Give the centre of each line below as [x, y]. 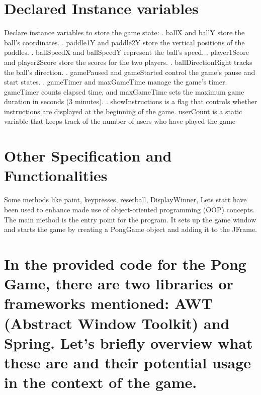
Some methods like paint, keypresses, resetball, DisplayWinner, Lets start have [125, 200]
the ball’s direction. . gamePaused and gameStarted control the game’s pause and [130, 72]
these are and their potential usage [128, 362]
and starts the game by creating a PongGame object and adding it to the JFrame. [131, 229]
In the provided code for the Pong [125, 263]
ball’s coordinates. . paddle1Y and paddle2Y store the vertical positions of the [124, 42]
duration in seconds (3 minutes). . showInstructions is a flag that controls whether [131, 101]
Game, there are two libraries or [119, 284]
